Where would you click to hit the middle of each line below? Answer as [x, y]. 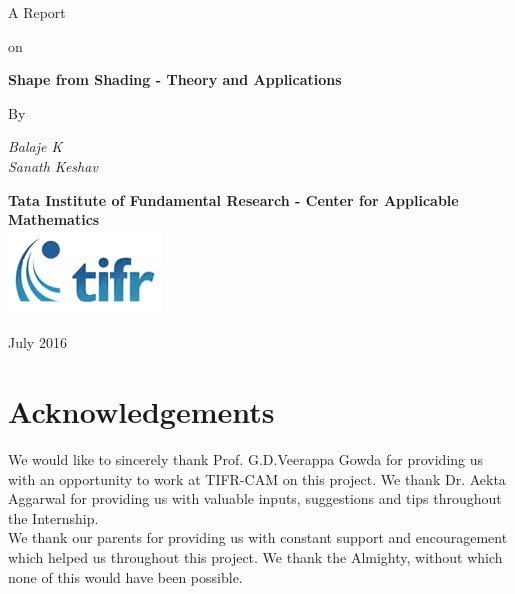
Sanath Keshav [53, 165]
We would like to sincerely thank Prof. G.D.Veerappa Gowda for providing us [246, 459]
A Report [37, 12]
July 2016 [37, 342]
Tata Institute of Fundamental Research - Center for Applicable [233, 199]
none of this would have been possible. [125, 576]
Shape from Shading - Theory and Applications [175, 79]
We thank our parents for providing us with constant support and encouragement [258, 537]
